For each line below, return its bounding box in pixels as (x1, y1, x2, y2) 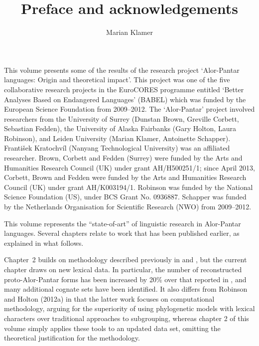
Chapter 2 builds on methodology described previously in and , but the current (4, 254, 247, 265)
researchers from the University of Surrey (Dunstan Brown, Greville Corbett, (4, 113, 239, 124)
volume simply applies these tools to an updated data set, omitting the (4, 323, 221, 333)
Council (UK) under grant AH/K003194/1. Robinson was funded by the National (4, 181, 253, 192)
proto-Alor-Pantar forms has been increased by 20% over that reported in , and (4, 274, 247, 284)
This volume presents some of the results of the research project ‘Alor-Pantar (4, 64, 240, 75)
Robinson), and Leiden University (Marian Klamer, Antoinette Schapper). (4, 133, 231, 143)
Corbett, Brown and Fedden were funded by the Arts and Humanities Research (4, 172, 247, 182)
